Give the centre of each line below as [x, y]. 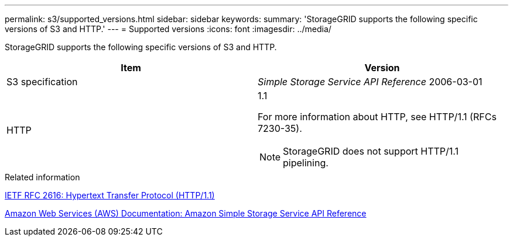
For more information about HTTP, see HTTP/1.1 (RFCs [377, 117]
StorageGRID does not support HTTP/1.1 [371, 151]
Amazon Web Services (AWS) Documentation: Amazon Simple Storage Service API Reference [186, 213]
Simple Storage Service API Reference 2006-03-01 [370, 82]
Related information [42, 177]
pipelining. [306, 163]
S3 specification [42, 82]
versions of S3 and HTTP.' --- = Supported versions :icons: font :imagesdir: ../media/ [168, 29]
